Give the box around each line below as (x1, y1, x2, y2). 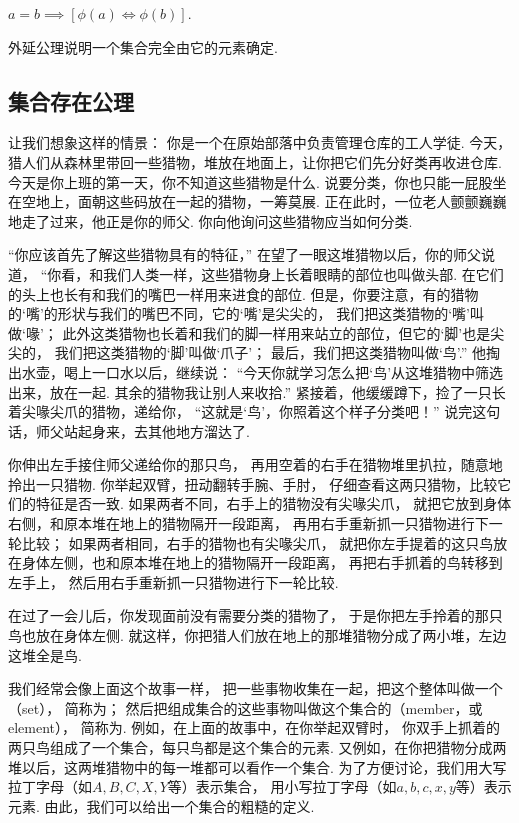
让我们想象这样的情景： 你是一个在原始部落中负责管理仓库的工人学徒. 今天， (8, 132, 512, 153)
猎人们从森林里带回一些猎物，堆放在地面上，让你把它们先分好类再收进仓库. (8, 151, 502, 172)
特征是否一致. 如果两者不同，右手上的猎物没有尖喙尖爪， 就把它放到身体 (35, 493, 512, 514)
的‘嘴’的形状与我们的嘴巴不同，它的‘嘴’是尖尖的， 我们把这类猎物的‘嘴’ (8, 303, 471, 324)
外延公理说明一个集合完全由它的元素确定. (8, 36, 278, 57)
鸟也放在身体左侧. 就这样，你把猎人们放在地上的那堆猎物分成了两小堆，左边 (8, 625, 507, 646)
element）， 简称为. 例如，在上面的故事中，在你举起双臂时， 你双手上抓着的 (8, 717, 500, 738)
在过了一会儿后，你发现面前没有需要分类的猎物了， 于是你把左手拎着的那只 (8, 605, 503, 626)
